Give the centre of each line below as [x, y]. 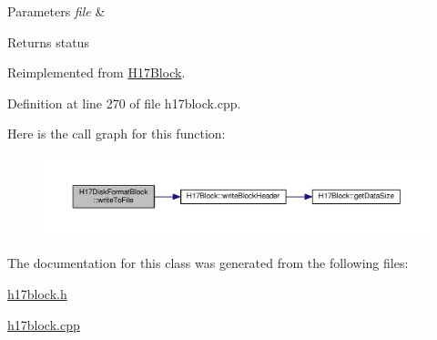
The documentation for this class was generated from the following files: [208, 263]
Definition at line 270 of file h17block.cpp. [124, 103]
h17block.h [37, 294]
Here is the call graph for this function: [117, 134]
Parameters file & [56, 11]
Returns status [48, 41]
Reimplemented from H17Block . [97, 72]
